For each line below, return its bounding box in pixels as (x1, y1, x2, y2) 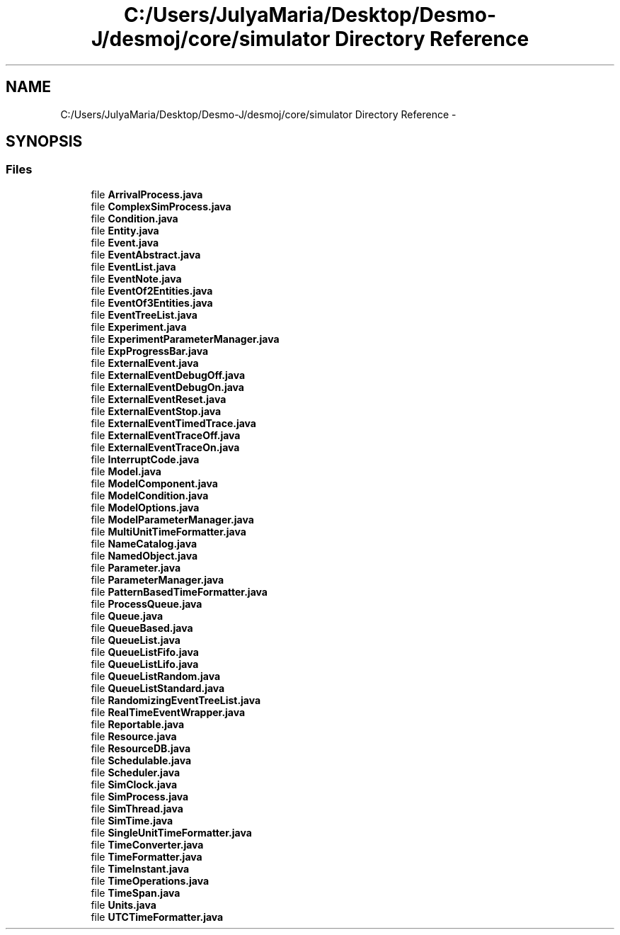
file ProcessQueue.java (91, 597, 202, 610)
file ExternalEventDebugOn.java (91, 380, 244, 393)
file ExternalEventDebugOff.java (91, 368, 246, 381)
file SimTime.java (91, 814, 173, 827)
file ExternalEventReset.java (91, 392, 226, 405)
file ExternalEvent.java (91, 356, 199, 369)
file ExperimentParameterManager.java (91, 332, 280, 345)
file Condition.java (91, 212, 178, 225)
